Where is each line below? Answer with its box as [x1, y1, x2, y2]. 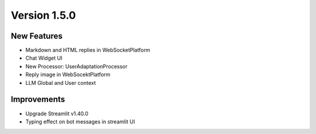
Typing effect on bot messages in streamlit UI [25, 118, 135, 125]
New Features [11, 31, 63, 41]
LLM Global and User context [25, 79, 96, 86]
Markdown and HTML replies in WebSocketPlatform [25, 47, 150, 54]
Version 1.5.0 [11, 9, 76, 22]
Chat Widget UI [25, 54, 63, 61]
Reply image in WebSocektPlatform [25, 71, 111, 78]
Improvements [11, 94, 66, 105]
